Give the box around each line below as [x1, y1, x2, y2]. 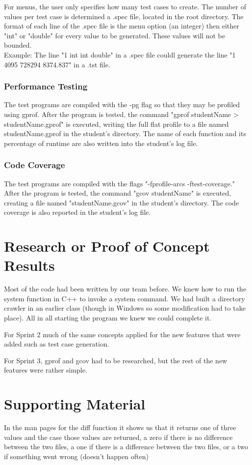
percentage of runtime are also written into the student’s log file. [4, 138, 198, 148]
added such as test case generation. [4, 339, 109, 349]
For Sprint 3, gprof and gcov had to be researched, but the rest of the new [4, 355, 227, 365]
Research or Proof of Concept [4, 236, 210, 256]
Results [4, 255, 55, 275]
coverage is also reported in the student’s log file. [4, 207, 151, 217]
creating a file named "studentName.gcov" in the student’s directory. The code [4, 197, 239, 207]
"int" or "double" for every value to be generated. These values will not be [4, 30, 225, 40]
